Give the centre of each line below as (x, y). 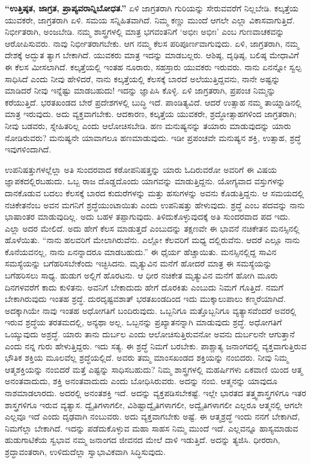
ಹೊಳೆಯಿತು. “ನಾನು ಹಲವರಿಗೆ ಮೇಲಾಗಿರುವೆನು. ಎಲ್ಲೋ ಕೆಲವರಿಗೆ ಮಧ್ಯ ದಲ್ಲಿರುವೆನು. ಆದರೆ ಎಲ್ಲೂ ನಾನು (152, 240)
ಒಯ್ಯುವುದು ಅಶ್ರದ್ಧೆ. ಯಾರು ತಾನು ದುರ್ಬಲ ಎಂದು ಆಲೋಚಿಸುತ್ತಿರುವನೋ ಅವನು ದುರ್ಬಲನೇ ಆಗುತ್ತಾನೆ (150, 334)
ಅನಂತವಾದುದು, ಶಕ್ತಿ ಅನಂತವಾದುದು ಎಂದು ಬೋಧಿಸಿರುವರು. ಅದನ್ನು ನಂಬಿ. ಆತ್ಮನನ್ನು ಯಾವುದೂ (141, 381)
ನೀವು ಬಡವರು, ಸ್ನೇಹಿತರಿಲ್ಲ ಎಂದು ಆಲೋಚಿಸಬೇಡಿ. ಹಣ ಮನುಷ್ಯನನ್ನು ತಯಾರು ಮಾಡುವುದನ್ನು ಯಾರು (148, 125)
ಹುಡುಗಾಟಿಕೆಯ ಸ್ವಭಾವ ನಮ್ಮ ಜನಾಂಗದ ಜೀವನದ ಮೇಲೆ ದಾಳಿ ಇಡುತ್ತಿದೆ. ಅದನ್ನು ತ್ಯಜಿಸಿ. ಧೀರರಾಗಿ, (143, 440)
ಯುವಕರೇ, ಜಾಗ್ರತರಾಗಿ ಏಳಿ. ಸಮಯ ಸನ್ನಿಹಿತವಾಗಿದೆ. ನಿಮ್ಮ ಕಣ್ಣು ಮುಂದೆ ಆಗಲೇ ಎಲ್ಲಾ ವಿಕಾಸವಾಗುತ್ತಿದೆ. (150, 20)
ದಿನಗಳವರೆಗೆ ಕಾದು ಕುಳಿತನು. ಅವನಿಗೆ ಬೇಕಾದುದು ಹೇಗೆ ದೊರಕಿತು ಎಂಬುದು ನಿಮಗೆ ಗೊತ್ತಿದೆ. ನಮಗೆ (144, 287)
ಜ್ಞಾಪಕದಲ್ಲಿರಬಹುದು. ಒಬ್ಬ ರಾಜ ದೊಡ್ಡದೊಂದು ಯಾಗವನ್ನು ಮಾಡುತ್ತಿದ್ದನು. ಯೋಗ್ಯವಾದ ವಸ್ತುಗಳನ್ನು (145, 181)
